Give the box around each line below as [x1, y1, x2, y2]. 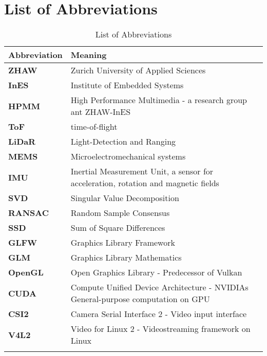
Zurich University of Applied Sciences [70, 64, 206, 76]
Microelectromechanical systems [70, 150, 186, 163]
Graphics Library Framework [70, 236, 175, 249]
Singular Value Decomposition [70, 192, 179, 204]
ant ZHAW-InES [70, 106, 131, 118]
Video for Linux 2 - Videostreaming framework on [70, 323, 251, 335]
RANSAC [8, 207, 49, 219]
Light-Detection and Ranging [70, 135, 176, 148]
